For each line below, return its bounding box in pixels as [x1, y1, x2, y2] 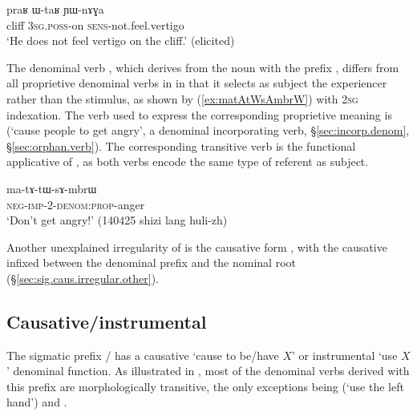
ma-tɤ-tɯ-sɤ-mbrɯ [6, 180, 97, 196]
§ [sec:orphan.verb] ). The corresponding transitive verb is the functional [6, 137, 356, 154]
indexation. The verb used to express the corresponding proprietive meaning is [6, 106, 392, 123]
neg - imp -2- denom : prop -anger [6, 196, 145, 212]
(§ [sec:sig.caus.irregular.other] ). [6, 269, 159, 286]
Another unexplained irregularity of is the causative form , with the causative [6, 238, 387, 255]
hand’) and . [6, 394, 67, 410]
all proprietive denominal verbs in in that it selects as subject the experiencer [6, 75, 387, 91]
